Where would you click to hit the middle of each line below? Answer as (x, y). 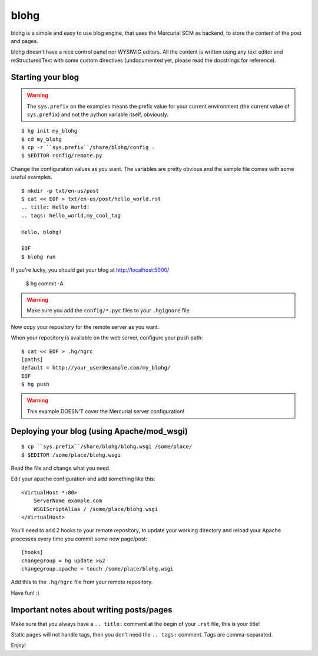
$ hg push (35, 384)
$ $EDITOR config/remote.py (62, 156)
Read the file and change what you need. (61, 468)
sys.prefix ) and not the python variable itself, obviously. (98, 114)
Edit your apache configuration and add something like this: (83, 479)
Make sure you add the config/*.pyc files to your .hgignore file (108, 311)
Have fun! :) (25, 593)
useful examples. (32, 177)
